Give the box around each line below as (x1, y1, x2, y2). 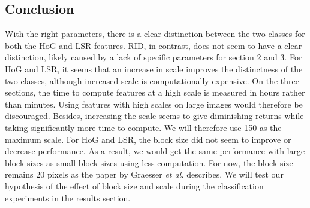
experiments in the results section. (5, 191, 131, 204)
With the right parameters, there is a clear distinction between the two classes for (5, 27, 305, 40)
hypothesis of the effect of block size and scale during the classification (5, 179, 264, 192)
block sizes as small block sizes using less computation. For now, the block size (5, 156, 293, 169)
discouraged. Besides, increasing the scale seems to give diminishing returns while (5, 109, 304, 122)
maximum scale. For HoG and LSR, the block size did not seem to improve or (5, 133, 291, 145)
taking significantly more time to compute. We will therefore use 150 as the (5, 121, 282, 133)
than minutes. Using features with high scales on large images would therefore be (5, 97, 303, 110)
